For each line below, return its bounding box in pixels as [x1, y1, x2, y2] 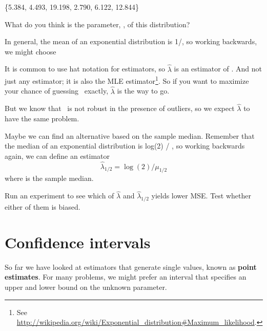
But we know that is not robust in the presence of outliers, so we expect [5, 103, 235, 114]
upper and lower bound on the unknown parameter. [5, 281, 167, 292]
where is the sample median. [5, 173, 94, 183]
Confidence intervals [5, 231, 151, 252]
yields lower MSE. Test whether [151, 190, 251, 201]
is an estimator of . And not [174, 63, 262, 74]
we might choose [5, 46, 56, 57]
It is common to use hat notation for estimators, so [5, 63, 166, 74]
